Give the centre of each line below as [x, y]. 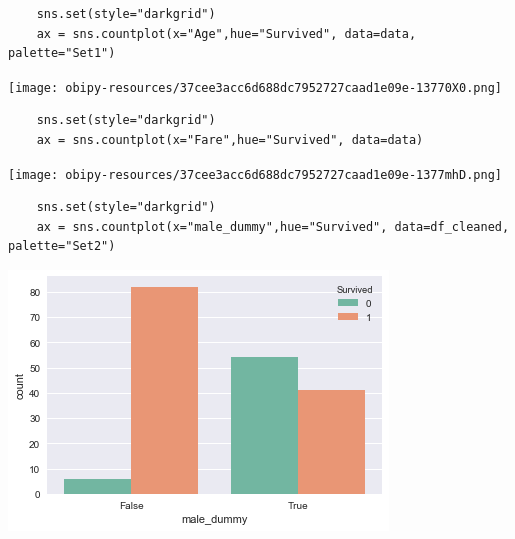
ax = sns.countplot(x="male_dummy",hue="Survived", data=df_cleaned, [273, 226]
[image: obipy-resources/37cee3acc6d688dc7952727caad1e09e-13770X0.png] [255, 87]
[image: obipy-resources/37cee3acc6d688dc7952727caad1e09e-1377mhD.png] [255, 174]
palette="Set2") [62, 246]
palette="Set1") [62, 53]
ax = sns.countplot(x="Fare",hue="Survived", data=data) [230, 140]
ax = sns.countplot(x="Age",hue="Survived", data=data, [226, 33]
